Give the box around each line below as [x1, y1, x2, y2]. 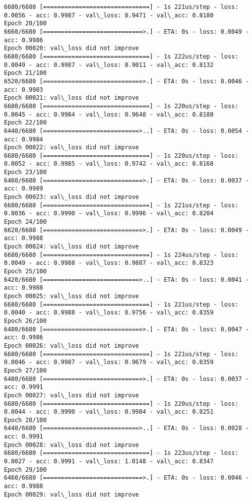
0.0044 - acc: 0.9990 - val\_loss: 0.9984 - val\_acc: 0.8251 [4, 408, 214, 416]
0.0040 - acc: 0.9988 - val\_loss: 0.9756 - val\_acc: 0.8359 [4, 309, 214, 316]
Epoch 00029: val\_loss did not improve [4, 491, 139, 498]
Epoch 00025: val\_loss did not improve [4, 292, 139, 300]
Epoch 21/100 [4, 69, 47, 77]
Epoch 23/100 [4, 169, 47, 176]
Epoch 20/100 [4, 20, 47, 27]
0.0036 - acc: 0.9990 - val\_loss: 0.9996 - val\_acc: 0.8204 [4, 210, 214, 217]
